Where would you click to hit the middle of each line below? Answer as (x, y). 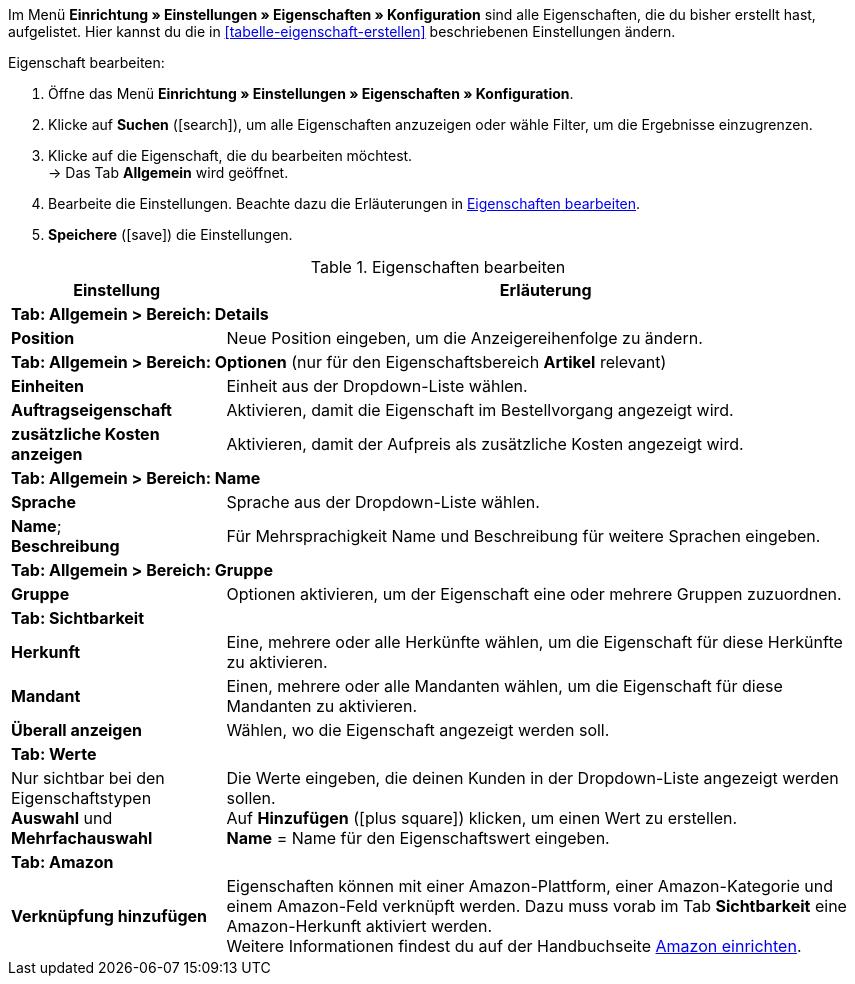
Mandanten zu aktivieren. (321, 706)
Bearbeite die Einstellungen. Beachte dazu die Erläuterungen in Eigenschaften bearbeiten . (344, 203)
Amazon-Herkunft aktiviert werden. (359, 926)
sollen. (251, 798)
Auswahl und (62, 818)
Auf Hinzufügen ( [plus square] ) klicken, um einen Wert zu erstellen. (482, 818)
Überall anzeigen (76, 730)
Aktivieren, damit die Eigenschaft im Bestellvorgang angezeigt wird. (480, 410)
